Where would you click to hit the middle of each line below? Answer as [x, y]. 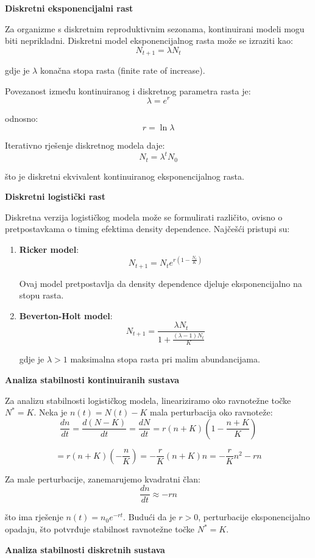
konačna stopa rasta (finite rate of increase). [122, 70]
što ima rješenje [34, 517]
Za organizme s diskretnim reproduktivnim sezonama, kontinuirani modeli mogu [155, 28]
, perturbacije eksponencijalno [254, 517]
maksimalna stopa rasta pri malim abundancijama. [165, 359]
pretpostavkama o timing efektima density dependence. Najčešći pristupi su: [147, 229]
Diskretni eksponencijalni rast [69, 8]
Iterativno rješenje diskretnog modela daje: [85, 145]
